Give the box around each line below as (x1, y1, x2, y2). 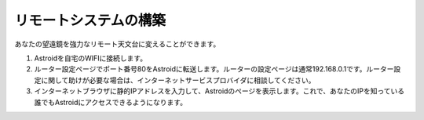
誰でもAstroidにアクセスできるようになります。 (34, 97, 188, 107)
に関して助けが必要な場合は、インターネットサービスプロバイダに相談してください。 (40, 75, 316, 85)
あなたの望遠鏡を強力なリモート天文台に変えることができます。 (14, 39, 221, 49)
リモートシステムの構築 (14, 12, 166, 29)
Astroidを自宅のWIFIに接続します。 (34, 53, 148, 63)
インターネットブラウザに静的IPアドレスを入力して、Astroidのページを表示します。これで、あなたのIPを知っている (34, 86, 404, 96)
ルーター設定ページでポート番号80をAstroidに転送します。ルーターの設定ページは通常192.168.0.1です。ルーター (34, 64, 394, 74)
